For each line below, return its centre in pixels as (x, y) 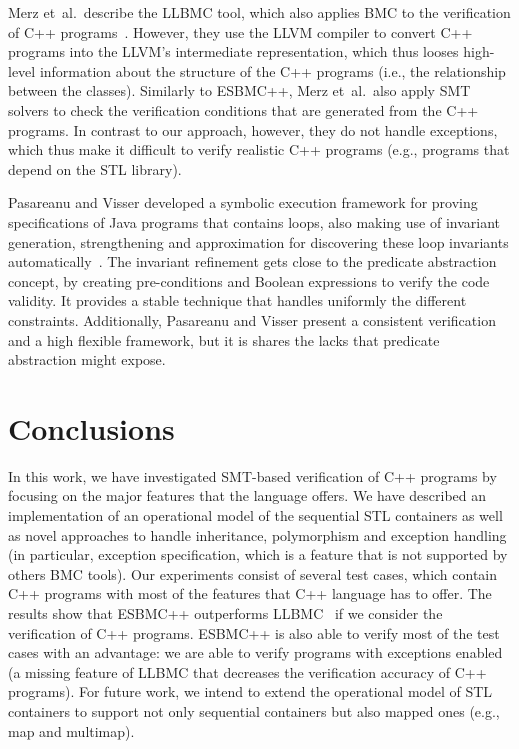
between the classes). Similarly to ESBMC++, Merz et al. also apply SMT (239, 90)
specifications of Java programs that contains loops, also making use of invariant (254, 221)
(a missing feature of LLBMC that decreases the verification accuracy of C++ (247, 671)
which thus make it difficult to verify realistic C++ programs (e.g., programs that (259, 149)
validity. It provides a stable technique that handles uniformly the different (237, 300)
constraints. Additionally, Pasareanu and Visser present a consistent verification (252, 319)
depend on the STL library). (95, 168)
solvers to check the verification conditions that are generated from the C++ (243, 109)
